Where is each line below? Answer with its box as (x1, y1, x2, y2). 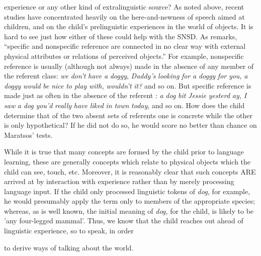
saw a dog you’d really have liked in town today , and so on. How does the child (4, 100, 245, 110)
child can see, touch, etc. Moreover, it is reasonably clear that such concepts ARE (4, 166, 256, 177)
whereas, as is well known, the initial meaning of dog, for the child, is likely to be (4, 205, 254, 216)
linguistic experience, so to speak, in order (4, 225, 134, 236)
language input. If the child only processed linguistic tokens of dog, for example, (4, 186, 250, 196)
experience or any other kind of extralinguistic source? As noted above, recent (4, 2, 244, 12)
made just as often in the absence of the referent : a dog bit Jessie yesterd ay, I (4, 90, 247, 101)
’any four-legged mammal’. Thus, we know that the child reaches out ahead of (4, 215, 243, 226)
